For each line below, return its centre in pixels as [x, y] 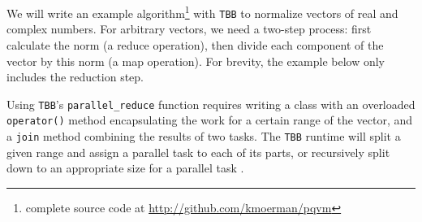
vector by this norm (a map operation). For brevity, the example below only [196, 61]
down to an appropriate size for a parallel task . [125, 168]
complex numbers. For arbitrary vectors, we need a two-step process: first [189, 29]
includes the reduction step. [75, 77]
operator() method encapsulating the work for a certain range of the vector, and [210, 120]
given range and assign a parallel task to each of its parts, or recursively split [198, 152]
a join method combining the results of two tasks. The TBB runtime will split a [204, 136]
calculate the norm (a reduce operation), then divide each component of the [195, 44]
